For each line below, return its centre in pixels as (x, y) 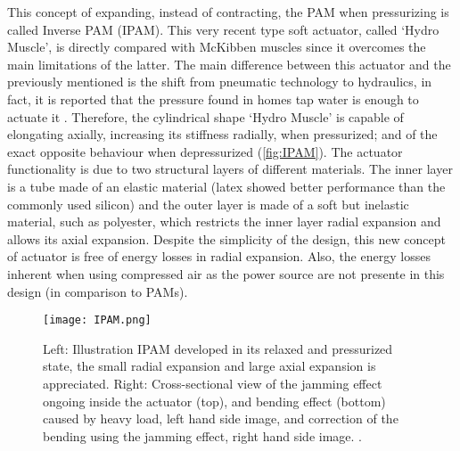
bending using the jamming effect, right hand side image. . (202, 435)
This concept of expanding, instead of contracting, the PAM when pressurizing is (228, 12)
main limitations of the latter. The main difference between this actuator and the (229, 64)
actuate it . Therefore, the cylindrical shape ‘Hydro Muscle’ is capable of (205, 116)
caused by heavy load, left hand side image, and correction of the (221, 418)
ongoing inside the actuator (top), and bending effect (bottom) (214, 401)
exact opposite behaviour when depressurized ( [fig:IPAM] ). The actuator (205, 151)
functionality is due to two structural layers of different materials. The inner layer (230, 169)
